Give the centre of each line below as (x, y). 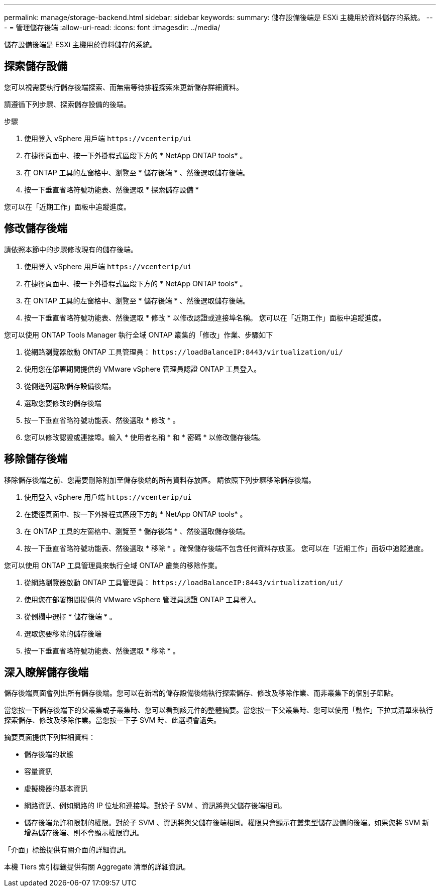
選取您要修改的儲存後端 (63, 403)
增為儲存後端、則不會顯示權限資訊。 (84, 833)
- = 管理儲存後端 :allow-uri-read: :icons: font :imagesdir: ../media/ (112, 27)
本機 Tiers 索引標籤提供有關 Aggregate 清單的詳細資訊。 (97, 867)
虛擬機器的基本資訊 (56, 789)
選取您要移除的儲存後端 (63, 633)
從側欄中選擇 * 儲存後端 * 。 (70, 616)
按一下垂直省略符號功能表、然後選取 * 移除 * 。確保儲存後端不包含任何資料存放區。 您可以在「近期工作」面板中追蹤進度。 (226, 548)
